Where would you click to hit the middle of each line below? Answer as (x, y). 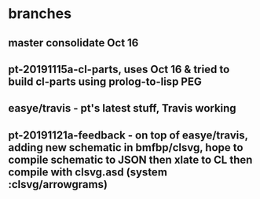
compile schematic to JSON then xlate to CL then (130, 159)
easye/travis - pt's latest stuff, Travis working (123, 108)
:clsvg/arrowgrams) (58, 184)
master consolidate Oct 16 (73, 43)
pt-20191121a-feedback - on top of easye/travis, (128, 135)
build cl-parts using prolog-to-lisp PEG (105, 81)
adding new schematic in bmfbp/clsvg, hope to (126, 147)
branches (40, 14)
